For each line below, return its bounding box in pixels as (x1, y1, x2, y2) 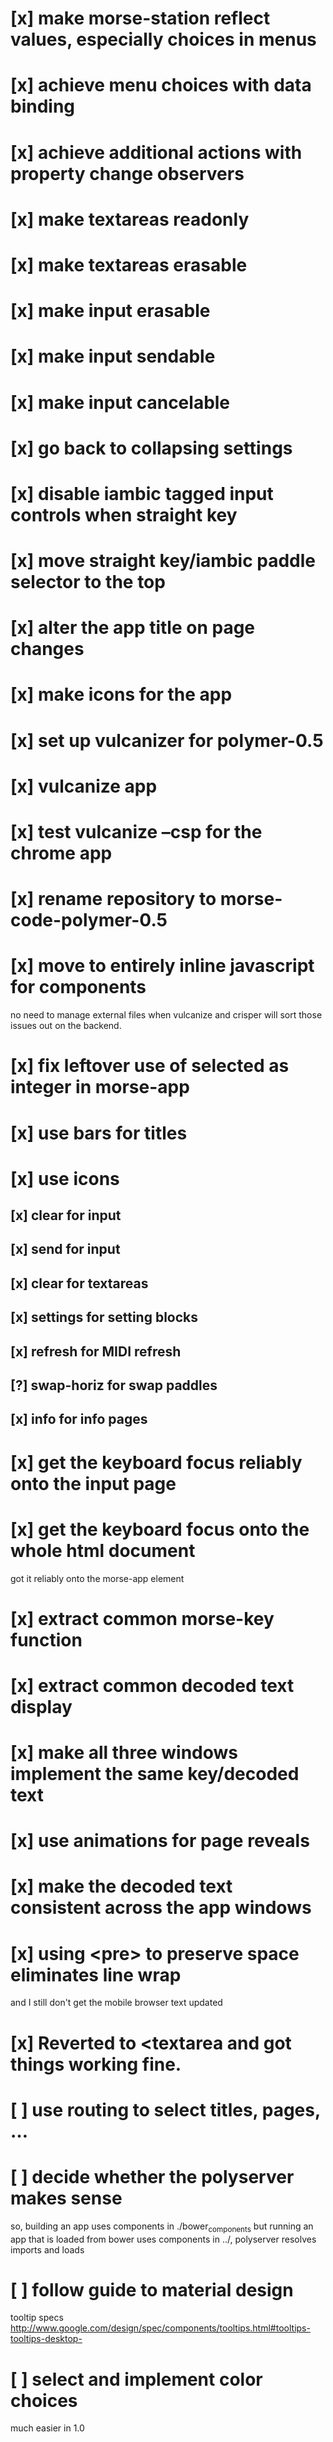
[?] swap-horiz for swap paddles (10, 1377, 218, 1394)
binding (10, 95, 76, 118)
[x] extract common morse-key (10, 1607, 275, 1630)
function (10, 1628, 83, 1651)
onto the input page (10, 1472, 177, 1495)
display (10, 1695, 73, 1718)
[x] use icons (10, 1167, 120, 1190)
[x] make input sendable (10, 345, 216, 368)
